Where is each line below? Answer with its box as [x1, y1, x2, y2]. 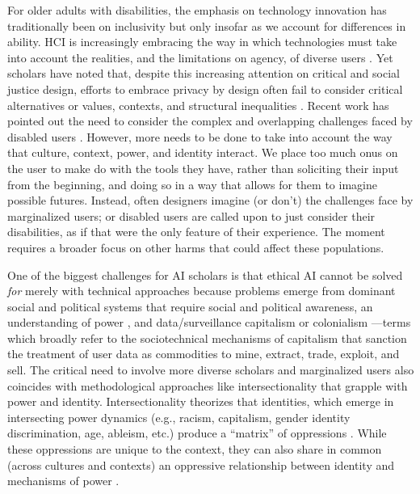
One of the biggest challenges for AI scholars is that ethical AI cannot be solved [7, 266, 403, 283]
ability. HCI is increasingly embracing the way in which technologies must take [7, 33, 397, 50]
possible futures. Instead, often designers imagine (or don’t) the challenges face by [7, 192, 414, 209]
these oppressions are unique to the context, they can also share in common [7, 441, 382, 458]
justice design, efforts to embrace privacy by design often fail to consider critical [7, 80, 403, 97]
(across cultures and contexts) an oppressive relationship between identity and [7, 456, 395, 473]
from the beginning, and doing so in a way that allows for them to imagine [7, 175, 377, 192]
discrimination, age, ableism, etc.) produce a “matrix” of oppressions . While [7, 424, 387, 441]
